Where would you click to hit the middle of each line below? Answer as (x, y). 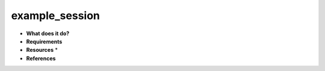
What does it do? (48, 33)
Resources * (42, 50)
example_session (56, 16)
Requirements (44, 41)
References (41, 58)
